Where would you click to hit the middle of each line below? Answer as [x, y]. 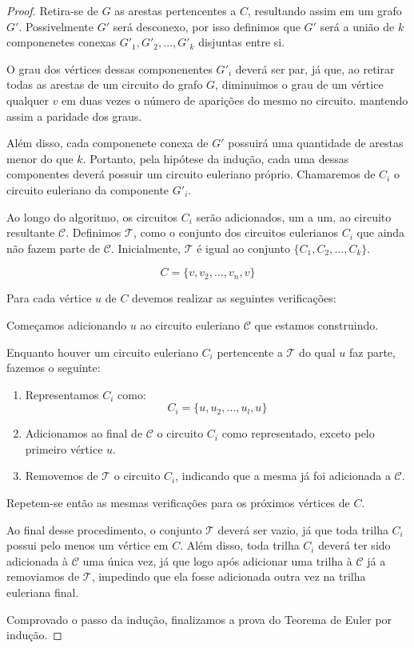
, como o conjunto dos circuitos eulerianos [236, 232]
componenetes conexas [62, 42]
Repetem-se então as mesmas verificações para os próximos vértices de [178, 503]
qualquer [28, 100]
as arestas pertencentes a [175, 10]
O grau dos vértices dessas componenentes [109, 68]
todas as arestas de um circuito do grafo [105, 84]
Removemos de [62, 476]
